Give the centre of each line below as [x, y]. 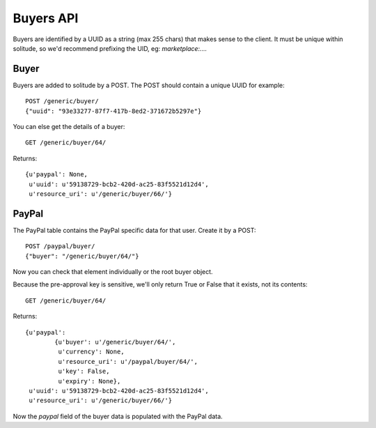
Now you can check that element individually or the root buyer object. [113, 272]
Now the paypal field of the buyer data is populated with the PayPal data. [118, 416]
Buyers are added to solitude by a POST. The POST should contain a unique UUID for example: [149, 85]
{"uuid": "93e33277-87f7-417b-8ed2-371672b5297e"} [113, 111]
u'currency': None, [91, 352]
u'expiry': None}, [89, 381]
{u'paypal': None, [57, 175]
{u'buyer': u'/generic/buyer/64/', [115, 342]
